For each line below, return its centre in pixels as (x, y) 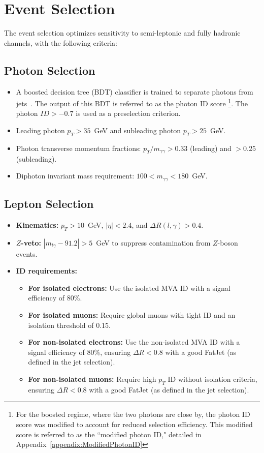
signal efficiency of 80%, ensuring (79, 352)
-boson (228, 242)
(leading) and (211, 148)
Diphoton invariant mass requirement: (75, 176)
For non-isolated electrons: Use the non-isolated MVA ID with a (134, 342)
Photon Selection (50, 70)
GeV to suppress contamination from (153, 242)
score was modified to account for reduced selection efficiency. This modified (134, 424)
